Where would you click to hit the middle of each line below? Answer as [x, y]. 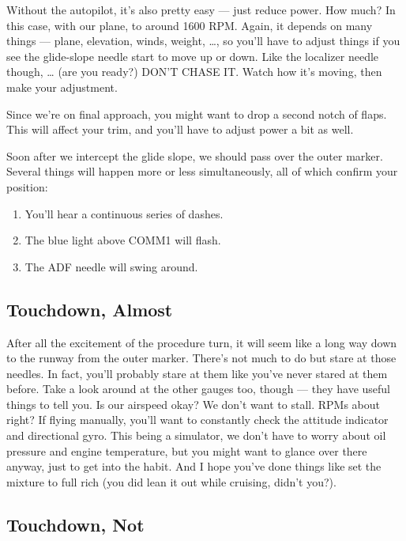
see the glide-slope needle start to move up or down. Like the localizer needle [193, 56]
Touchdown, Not [75, 524]
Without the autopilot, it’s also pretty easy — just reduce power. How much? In [201, 9]
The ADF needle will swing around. [111, 266]
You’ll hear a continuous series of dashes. [124, 213]
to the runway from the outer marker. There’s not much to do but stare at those [201, 358]
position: [27, 186]
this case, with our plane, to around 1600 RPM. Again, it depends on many [190, 25]
